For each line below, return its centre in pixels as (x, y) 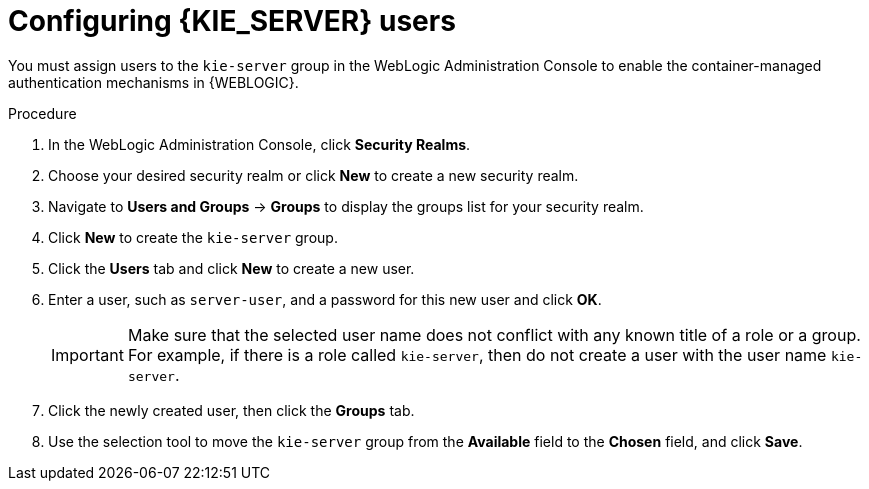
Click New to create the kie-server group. (193, 237)
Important (87, 354)
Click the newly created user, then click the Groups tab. (231, 410)
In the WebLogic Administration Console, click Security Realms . (259, 144)
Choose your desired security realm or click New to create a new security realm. (313, 175)
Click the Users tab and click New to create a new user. (231, 268)
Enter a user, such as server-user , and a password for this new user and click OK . (325, 299)
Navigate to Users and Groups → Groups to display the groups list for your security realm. (346, 206)
